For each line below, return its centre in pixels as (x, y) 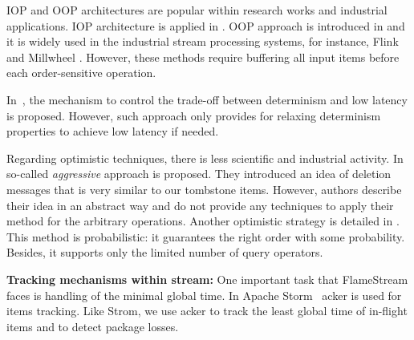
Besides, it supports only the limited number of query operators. (165, 252)
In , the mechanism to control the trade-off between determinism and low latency (207, 99)
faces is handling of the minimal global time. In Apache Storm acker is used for (204, 295)
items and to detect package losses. (93, 326)
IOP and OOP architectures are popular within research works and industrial (197, 10)
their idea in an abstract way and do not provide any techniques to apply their (200, 205)
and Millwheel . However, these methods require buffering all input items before (203, 57)
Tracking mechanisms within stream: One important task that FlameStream (207, 279)
